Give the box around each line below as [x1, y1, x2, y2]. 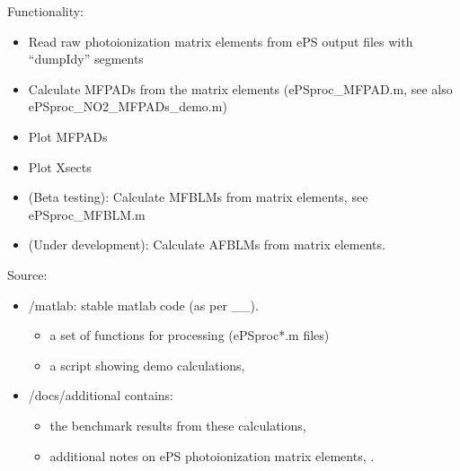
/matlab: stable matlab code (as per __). [28, 295, 259, 314]
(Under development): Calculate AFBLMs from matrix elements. [28, 235, 385, 254]
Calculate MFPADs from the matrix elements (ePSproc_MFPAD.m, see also [28, 79, 453, 98]
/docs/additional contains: [28, 386, 173, 405]
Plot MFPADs [28, 126, 108, 145]
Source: [7, 265, 48, 283]
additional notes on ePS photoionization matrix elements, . [49, 446, 375, 465]
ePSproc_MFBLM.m [28, 205, 146, 223]
